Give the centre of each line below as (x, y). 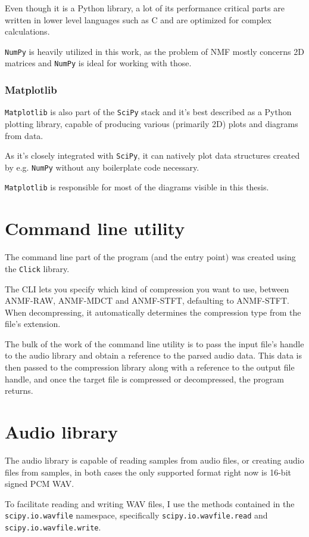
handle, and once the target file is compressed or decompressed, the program (144, 379)
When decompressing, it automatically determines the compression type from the (153, 312)
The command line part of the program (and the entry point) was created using (150, 257)
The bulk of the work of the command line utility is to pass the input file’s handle (154, 343)
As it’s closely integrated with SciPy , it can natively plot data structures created (152, 155)
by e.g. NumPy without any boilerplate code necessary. (102, 167)
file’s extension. (33, 324)
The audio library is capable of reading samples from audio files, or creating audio (154, 460)
